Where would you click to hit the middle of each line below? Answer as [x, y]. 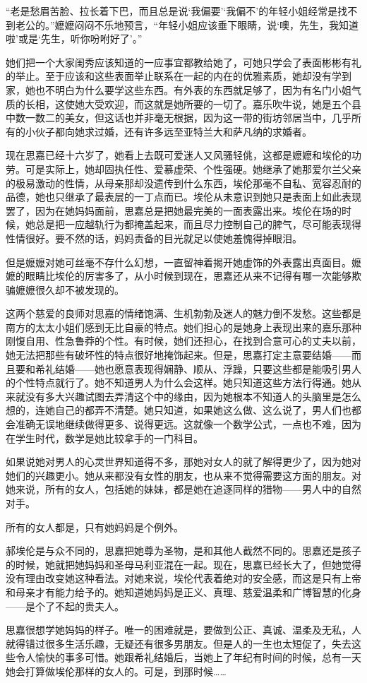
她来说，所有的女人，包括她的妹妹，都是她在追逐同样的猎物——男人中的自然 [183, 489]
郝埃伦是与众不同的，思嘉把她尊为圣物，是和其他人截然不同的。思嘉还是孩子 [183, 551]
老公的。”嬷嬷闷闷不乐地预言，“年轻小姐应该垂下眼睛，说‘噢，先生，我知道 [187, 24]
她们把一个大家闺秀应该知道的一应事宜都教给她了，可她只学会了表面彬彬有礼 [183, 62]
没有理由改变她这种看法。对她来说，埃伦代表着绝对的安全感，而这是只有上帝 [183, 578]
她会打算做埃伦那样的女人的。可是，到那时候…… [116, 671]
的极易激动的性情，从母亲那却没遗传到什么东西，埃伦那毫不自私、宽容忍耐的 [183, 183]
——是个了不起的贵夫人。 [65, 606]
